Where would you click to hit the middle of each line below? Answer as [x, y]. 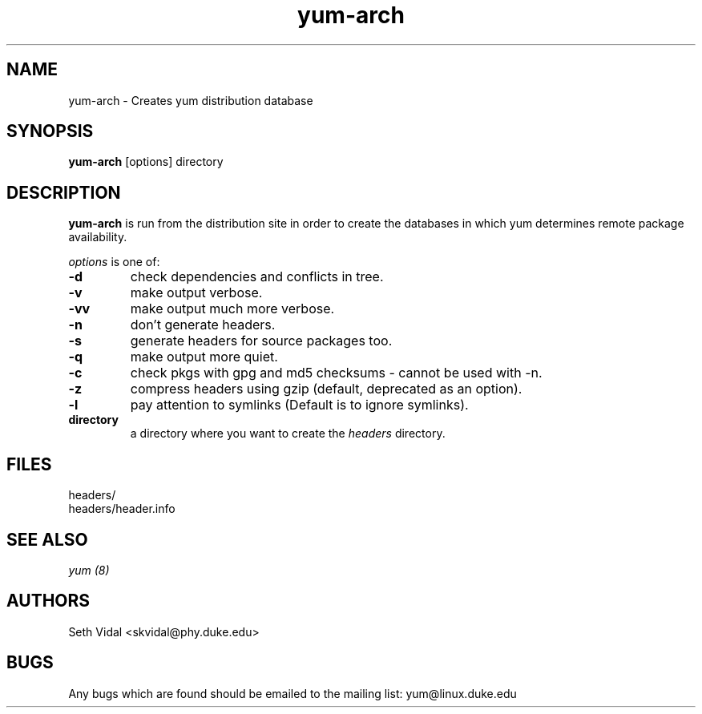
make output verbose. [196, 293]
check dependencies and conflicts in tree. [257, 277]
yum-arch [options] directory [146, 162]
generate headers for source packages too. [261, 341]
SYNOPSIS [50, 131]
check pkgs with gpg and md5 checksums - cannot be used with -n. [336, 373]
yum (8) [89, 570]
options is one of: [114, 262]
